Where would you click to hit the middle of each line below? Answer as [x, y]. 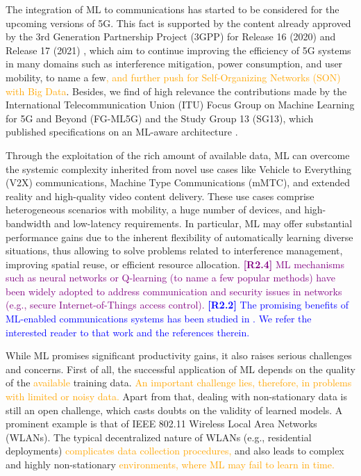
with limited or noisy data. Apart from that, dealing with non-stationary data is [177, 396]
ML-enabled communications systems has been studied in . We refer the [159, 319]
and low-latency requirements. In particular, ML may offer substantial [203, 223]
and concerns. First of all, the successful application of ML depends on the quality [180, 369]
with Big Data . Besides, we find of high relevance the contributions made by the [176, 91]
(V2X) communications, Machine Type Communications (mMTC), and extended [178, 182]
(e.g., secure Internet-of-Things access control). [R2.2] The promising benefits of [177, 305]
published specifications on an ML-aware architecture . [122, 132]
